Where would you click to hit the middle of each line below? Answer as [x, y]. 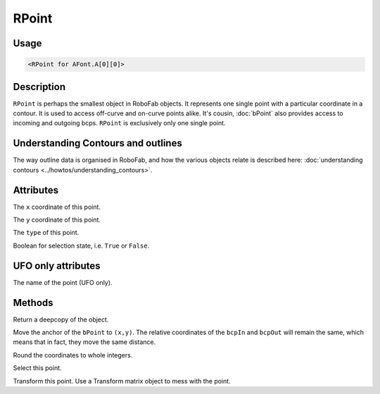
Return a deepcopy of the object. [61, 319]
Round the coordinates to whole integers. [73, 355]
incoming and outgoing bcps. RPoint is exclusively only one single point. [119, 123]
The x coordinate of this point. [57, 207]
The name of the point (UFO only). [63, 282]
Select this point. [38, 368]
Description [39, 87]
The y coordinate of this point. [57, 220]
